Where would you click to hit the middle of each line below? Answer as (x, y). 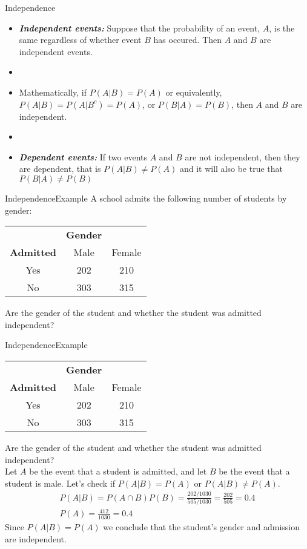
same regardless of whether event (80, 40)
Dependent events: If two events (83, 156)
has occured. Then (188, 40)
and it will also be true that (231, 169)
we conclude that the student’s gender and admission (202, 527)
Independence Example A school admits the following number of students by (146, 198)
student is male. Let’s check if (60, 483)
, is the (282, 28)
